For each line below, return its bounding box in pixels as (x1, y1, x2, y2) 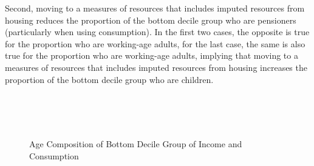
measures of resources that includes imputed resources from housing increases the (5, 61, 307, 73)
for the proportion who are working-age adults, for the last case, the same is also (5, 37, 305, 50)
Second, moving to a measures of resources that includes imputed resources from (5, 2, 305, 14)
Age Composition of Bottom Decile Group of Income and (29, 137, 242, 150)
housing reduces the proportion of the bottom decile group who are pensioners (5, 13, 296, 26)
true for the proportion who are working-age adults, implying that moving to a (5, 49, 298, 62)
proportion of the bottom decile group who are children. (5, 73, 214, 85)
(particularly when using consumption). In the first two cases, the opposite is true (5, 25, 310, 38)
